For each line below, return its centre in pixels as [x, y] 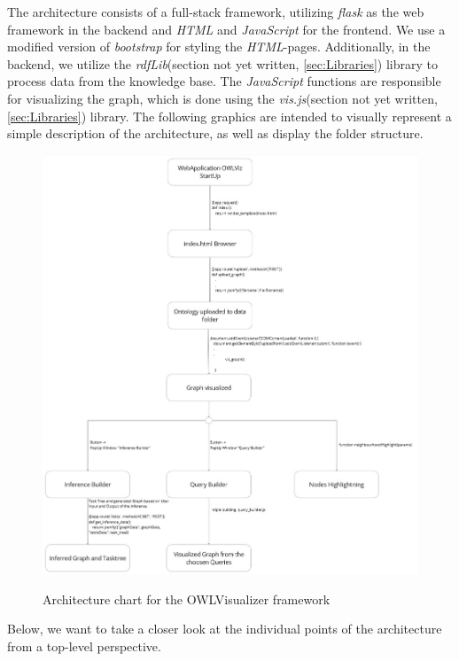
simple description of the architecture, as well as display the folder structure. [215, 133]
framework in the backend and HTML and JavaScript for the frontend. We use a [226, 29]
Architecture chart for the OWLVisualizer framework [187, 599]
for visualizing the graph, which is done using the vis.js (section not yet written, [222, 98]
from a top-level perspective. [84, 646]
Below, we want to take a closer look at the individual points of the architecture [225, 629]
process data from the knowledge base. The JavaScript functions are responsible [224, 81]
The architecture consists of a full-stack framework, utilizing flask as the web [216, 12]
